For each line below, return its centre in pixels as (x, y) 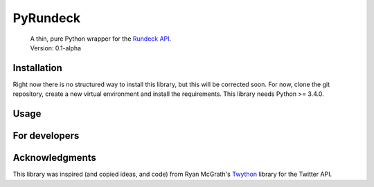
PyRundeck (47, 18)
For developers (46, 136)
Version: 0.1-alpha (56, 48)
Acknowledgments (55, 158)
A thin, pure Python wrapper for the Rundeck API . (101, 39)
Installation (37, 68)
